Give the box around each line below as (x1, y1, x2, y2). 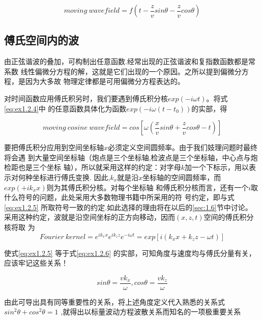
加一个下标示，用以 (184, 162, 249, 172)
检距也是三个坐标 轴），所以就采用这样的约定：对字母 (4, 162, 181, 172)
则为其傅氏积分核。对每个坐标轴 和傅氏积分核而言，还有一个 (46, 182, 249, 192)
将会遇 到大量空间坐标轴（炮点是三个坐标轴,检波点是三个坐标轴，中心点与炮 (4, 152, 258, 162)
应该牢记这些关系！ (4, 257, 68, 268)
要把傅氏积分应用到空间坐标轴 (4, 142, 104, 153)
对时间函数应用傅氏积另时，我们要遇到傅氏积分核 (4, 93, 168, 103)
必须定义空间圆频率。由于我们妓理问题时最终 (108, 142, 258, 153)
